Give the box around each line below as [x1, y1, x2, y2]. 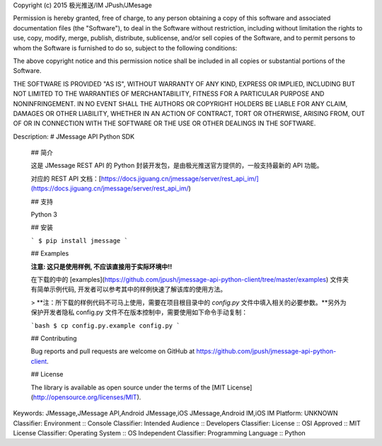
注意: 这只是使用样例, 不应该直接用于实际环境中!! [30, 262, 173, 270]
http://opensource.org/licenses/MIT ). [33, 393, 141, 401]
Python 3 [30, 210, 58, 219]
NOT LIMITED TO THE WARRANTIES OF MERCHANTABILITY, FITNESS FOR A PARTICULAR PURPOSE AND [13, 89, 325, 98]
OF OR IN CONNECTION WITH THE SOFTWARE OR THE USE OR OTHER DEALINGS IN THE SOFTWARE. [13, 119, 316, 127]
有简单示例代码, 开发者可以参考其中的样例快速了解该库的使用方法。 [30, 285, 226, 294]
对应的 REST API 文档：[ [30, 174, 102, 183]
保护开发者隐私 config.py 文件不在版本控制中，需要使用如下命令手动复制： [30, 308, 248, 316]
